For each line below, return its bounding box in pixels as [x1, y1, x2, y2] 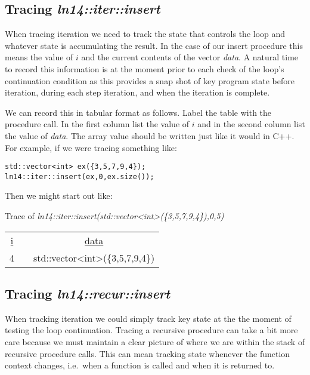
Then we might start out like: [5, 189, 113, 202]
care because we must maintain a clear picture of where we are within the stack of [5, 336, 305, 348]
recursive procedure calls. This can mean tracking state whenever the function [5, 347, 290, 359]
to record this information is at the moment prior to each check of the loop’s [5, 62, 284, 75]
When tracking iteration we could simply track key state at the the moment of [5, 312, 292, 324]
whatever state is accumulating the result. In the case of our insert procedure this [5, 39, 303, 51]
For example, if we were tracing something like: [5, 141, 177, 153]
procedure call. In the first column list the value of [5, 118, 190, 130]
